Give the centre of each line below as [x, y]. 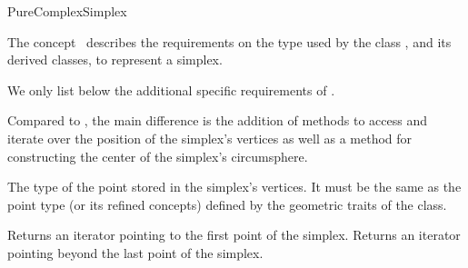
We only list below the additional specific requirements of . [171, 89]
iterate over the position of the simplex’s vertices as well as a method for [210, 138]
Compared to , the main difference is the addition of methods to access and [217, 120]
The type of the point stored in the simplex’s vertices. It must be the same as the [234, 187]
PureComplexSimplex [67, 11]
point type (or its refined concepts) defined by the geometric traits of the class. [227, 204]
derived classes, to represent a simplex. [115, 60]
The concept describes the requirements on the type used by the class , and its [229, 41]
